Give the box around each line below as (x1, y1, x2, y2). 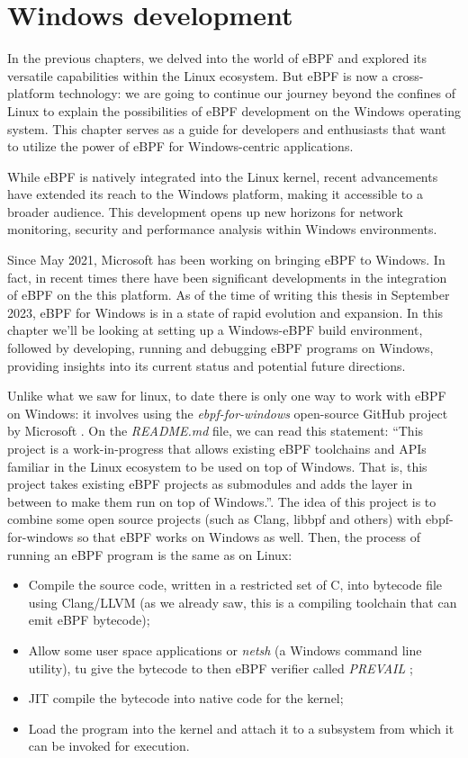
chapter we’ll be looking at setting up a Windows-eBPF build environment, (7, 320, 423, 339)
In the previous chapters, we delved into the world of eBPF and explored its (7, 49, 427, 68)
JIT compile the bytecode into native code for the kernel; (28, 689, 344, 708)
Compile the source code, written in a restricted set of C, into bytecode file (28, 575, 443, 594)
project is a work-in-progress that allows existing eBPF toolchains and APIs (7, 439, 427, 457)
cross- (391, 66, 424, 85)
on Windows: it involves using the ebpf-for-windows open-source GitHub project (7, 403, 448, 422)
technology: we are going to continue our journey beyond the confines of (58, 84, 456, 103)
